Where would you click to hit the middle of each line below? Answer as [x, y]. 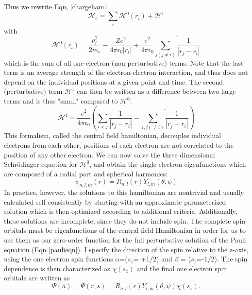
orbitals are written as [37, 278]
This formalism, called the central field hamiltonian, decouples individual [113, 135]
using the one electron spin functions [59, 259]
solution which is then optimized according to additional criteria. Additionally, [121, 211]
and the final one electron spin [182, 268]
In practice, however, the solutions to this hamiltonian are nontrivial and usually [124, 192]
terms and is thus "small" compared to [61, 101]
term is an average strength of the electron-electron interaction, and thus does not [126, 72]
